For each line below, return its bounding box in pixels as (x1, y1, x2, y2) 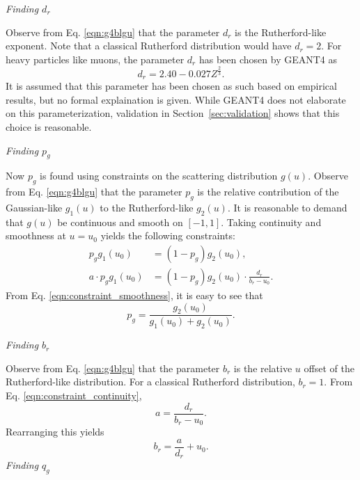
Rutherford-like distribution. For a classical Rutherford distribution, (6, 374, 295, 389)
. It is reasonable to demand (227, 200, 347, 214)
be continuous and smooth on (57, 214, 183, 229)
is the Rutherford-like (235, 24, 327, 39)
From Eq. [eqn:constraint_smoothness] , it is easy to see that (6, 288, 263, 302)
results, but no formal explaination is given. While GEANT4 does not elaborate (6, 92, 346, 106)
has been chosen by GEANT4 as (198, 51, 338, 66)
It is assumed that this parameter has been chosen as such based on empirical (6, 79, 337, 93)
